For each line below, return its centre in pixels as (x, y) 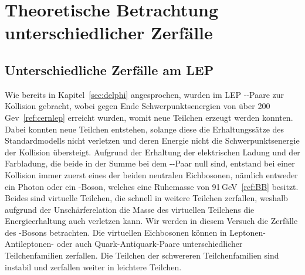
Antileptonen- (30, 244)
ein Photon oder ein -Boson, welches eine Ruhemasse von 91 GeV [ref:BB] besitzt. (152, 186)
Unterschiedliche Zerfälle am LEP (109, 69)
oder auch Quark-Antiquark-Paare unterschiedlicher (150, 244)
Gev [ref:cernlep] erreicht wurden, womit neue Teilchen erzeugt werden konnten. (149, 117)
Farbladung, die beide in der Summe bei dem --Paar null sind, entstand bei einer (150, 163)
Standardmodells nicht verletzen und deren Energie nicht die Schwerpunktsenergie (152, 140)
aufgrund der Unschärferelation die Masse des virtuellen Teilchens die (130, 209)
